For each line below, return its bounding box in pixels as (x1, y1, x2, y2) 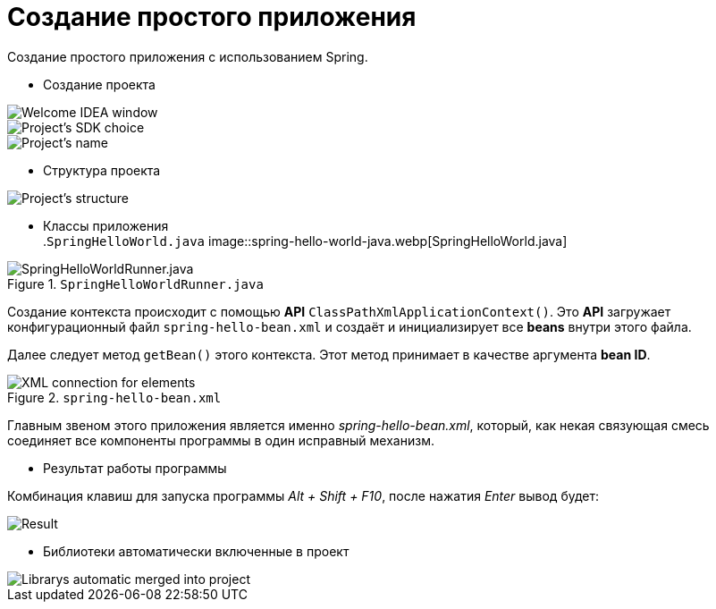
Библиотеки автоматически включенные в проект (43, 543, 350, 559)
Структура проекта (43, 162, 161, 178)
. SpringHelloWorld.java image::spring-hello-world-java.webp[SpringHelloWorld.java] (43, 233, 568, 249)
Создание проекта (43, 76, 156, 92)
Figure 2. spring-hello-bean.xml (7, 389, 222, 405)
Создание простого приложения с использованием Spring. (7, 48, 368, 64)
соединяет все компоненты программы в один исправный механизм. (7, 432, 434, 448)
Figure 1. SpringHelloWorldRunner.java (7, 275, 264, 292)
